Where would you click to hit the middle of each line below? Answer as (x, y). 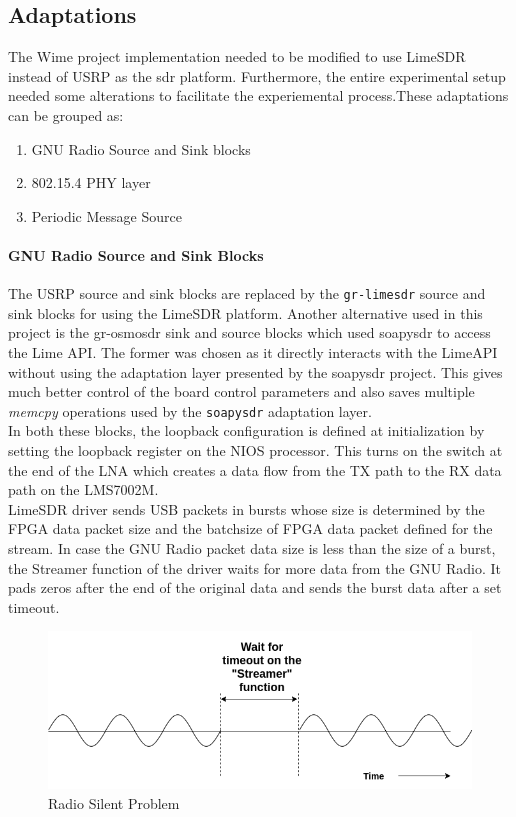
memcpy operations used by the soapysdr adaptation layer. (190, 410)
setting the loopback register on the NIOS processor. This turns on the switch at (255, 450)
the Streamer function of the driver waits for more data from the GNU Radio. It (254, 567)
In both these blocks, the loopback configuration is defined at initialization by (246, 430)
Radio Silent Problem (114, 802)
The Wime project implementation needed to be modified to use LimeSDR (237, 56)
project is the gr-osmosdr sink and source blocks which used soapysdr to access (249, 332)
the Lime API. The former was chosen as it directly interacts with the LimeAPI (253, 352)
